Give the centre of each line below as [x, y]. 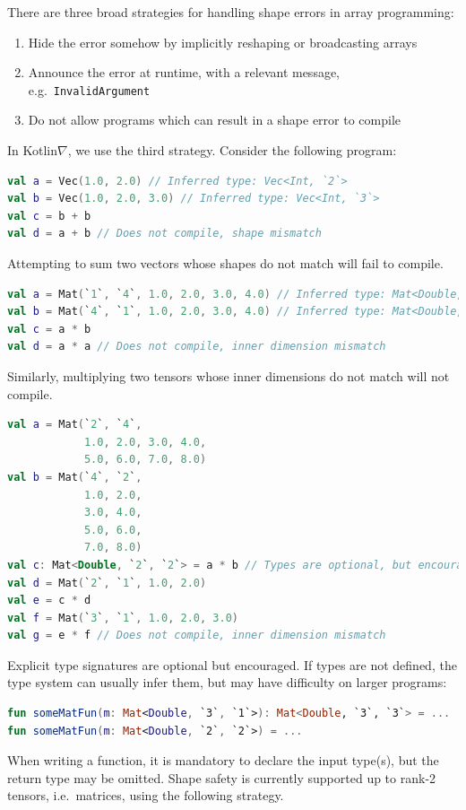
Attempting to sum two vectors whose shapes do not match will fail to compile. [225, 263]
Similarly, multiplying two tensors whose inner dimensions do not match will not [229, 375]
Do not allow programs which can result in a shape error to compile [214, 120]
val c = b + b [49, 216]
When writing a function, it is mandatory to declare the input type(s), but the [223, 760]
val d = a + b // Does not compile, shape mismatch [164, 234]
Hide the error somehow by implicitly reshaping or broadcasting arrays [223, 42]
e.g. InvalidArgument [89, 89]
